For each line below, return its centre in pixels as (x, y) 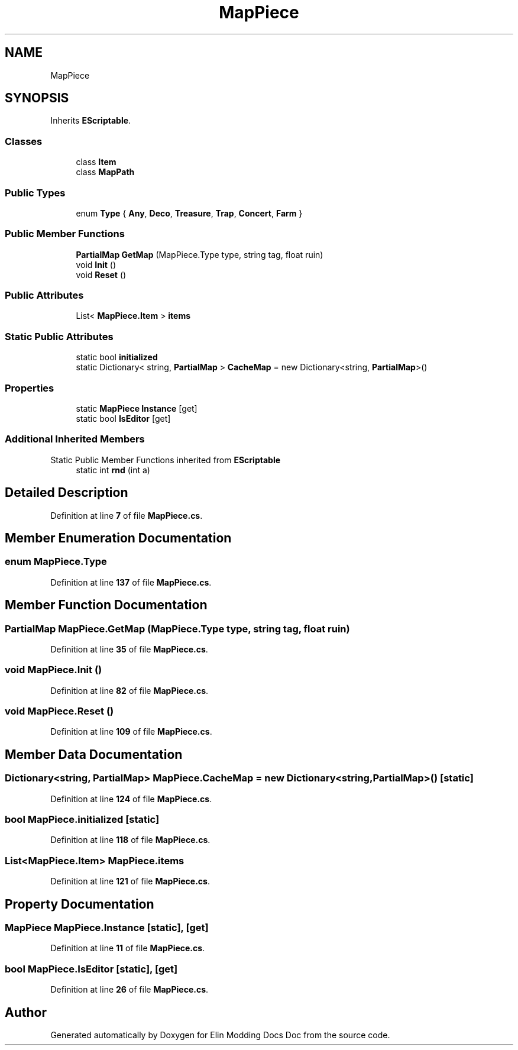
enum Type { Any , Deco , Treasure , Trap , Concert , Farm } (189, 213)
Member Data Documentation (94, 754)
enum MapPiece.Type (56, 562)
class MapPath (105, 172)
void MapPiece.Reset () (59, 711)
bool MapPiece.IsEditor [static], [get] (91, 969)
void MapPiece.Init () (54, 670)
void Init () (96, 264)
